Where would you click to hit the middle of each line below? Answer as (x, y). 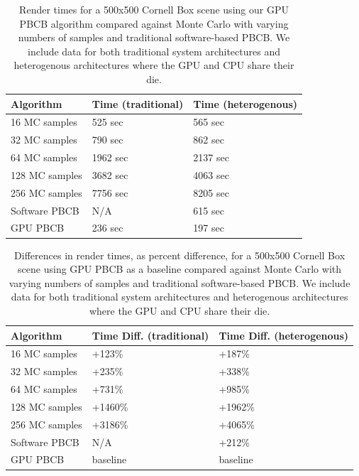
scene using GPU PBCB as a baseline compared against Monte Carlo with (180, 269)
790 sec (107, 140)
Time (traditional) (138, 103)
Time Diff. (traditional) (150, 335)
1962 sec (110, 157)
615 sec (209, 210)
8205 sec (211, 192)
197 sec (209, 228)
